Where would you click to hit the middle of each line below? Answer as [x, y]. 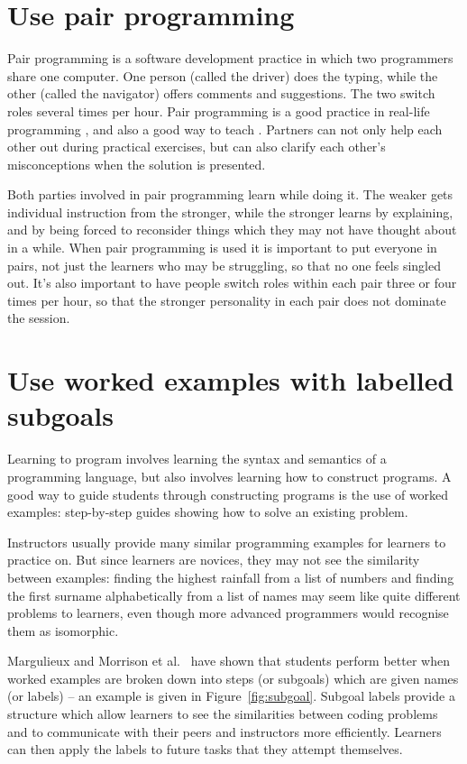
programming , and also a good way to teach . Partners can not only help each [225, 129]
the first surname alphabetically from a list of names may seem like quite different [234, 595]
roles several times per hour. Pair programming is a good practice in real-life [219, 110]
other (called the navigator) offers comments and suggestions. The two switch [221, 93]
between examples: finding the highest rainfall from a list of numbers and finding [231, 577]
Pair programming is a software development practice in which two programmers [230, 58]
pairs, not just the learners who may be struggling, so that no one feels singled [224, 265]
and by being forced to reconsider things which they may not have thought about [232, 230]
